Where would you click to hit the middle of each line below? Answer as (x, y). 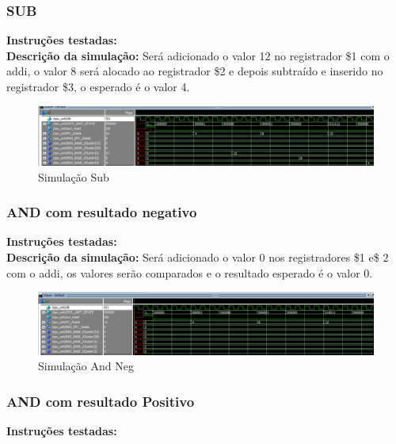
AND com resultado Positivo (101, 401)
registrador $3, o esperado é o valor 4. (98, 86)
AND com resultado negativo (102, 212)
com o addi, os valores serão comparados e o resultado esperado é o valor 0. (190, 272)
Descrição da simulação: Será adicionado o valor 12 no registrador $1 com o (198, 55)
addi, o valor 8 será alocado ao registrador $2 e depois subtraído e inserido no (195, 71)
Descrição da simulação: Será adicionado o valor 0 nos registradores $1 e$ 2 (198, 256)
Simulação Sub (74, 176)
